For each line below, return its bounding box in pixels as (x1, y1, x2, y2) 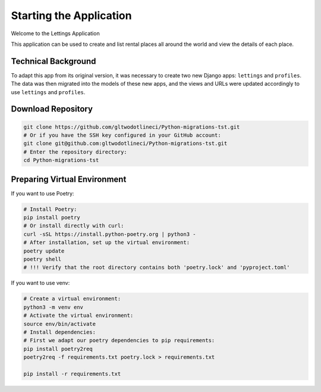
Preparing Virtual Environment (11, 174, 127, 184)
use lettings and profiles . (11, 88, 86, 95)
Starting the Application (11, 9, 132, 22)
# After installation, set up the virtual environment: (23, 239, 190, 246)
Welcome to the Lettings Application (11, 30, 100, 37)
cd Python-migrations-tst (23, 157, 99, 164)
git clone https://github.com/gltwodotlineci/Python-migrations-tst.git (23, 123, 240, 130)
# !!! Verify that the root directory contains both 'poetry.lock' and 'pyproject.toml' (23, 264, 291, 271)
